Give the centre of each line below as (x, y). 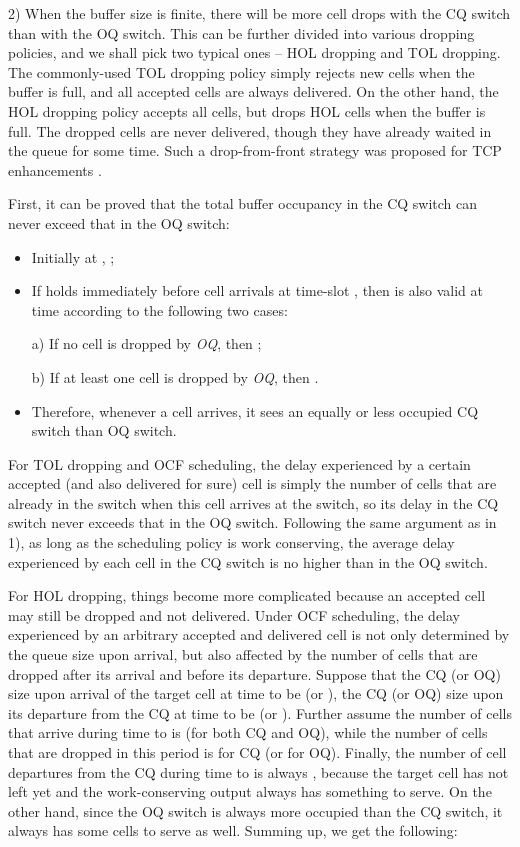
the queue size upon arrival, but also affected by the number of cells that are (243, 654)
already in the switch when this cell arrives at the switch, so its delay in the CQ (253, 502)
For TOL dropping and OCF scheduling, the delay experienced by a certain (239, 463)
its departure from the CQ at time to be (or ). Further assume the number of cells (260, 712)
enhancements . (55, 169)
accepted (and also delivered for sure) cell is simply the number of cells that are (252, 483)
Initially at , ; (73, 256)
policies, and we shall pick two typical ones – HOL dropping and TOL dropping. (254, 52)
